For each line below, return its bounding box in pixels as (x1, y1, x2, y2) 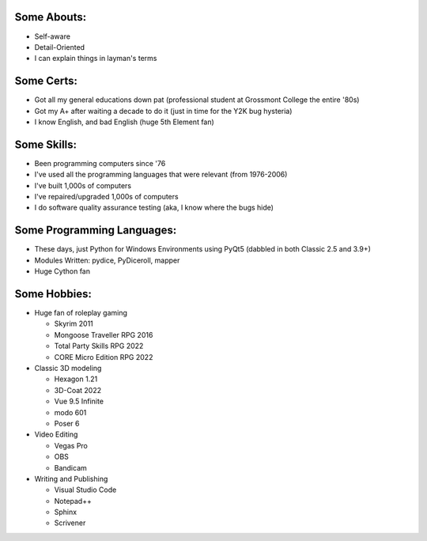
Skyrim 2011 (54, 319, 94, 328)
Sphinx (54, 507, 77, 517)
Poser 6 (54, 418, 80, 428)
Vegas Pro (54, 441, 89, 450)
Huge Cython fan (34, 267, 91, 276)
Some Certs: (14, 74, 78, 88)
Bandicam (54, 463, 87, 472)
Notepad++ (54, 496, 93, 505)
